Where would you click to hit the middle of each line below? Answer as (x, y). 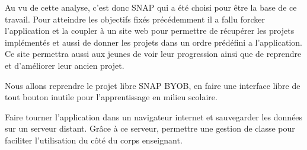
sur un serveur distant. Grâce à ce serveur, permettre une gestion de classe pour (150, 128)
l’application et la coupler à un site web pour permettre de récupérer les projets (150, 31)
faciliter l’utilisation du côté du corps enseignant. (94, 140)
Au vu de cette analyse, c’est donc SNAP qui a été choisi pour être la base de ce (151, 7)
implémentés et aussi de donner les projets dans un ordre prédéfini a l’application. (153, 42)
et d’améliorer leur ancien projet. (65, 65)
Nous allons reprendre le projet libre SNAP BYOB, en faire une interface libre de (153, 85)
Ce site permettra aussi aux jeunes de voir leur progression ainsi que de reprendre (153, 54)
